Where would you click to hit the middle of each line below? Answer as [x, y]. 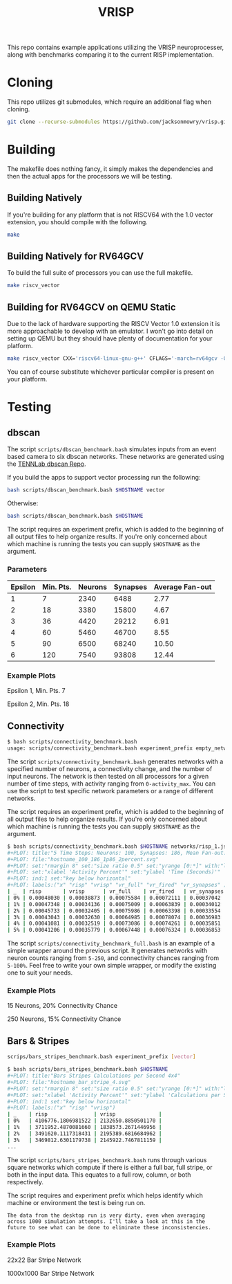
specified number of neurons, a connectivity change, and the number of [110, 768]
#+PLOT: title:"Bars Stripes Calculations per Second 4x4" [94, 1076]
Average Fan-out [183, 587]
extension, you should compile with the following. [78, 221]
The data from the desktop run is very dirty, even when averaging [106, 1215]
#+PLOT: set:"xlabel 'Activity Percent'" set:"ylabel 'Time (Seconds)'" [114, 872]
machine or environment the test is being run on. [76, 1202]
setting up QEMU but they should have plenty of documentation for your [110, 338]
